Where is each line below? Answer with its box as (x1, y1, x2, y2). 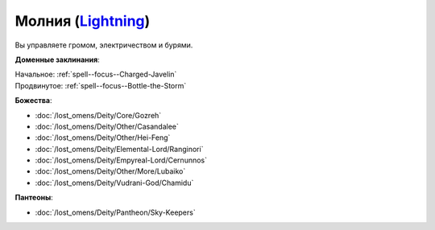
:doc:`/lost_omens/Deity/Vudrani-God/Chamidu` (35, 178, 194, 187)
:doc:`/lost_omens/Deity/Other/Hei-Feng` (35, 133, 171, 142)
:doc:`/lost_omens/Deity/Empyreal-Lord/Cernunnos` (35, 155, 208, 165)
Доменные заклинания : (14, 55, 100, 64)
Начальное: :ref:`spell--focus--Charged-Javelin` (14, 69, 177, 80)
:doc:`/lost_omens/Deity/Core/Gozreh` (35, 110, 162, 120)
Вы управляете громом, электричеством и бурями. (14, 40, 193, 50)
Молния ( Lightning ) (14, 12, 151, 30)
